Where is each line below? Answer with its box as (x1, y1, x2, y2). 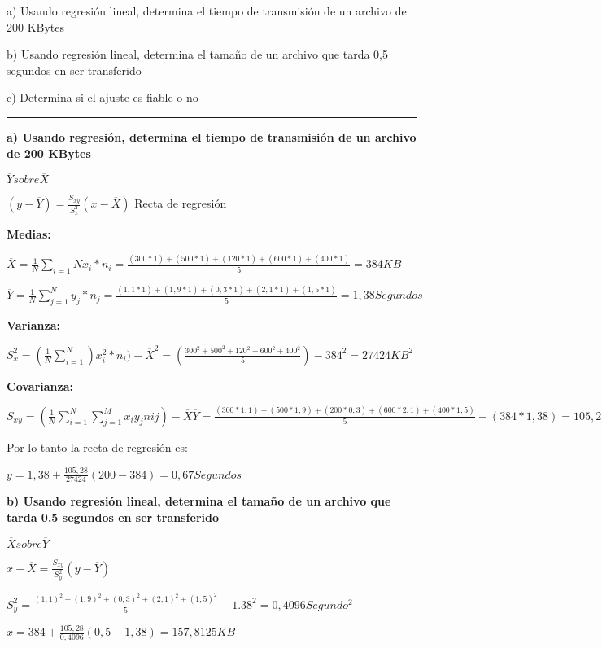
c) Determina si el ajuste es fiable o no (7, 89, 198, 106)
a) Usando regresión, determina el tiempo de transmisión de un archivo (7, 128, 417, 145)
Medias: (7, 225, 51, 243)
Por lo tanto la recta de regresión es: (7, 438, 188, 455)
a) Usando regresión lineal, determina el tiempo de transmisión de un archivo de (7, 2, 407, 19)
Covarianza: (7, 377, 73, 394)
